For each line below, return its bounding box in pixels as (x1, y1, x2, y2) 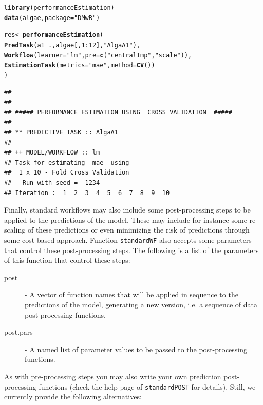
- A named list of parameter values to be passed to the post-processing (25, 343, 248, 354)
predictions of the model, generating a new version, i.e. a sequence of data (25, 299, 257, 310)
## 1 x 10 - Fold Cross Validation (4, 169, 129, 177)
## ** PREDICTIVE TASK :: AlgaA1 (4, 128, 118, 136)
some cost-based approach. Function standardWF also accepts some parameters (4, 234, 252, 245)
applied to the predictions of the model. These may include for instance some (4, 214, 247, 225)
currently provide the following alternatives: (4, 391, 142, 402)
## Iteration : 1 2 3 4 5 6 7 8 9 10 (4, 189, 170, 197)
